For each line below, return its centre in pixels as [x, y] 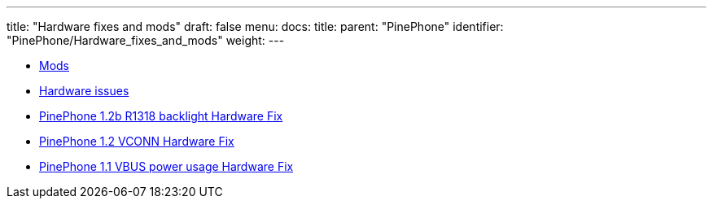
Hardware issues [84, 91]
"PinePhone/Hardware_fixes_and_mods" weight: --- [146, 40]
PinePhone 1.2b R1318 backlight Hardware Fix [161, 116]
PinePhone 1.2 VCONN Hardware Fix [137, 141]
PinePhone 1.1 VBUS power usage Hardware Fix [166, 166]
